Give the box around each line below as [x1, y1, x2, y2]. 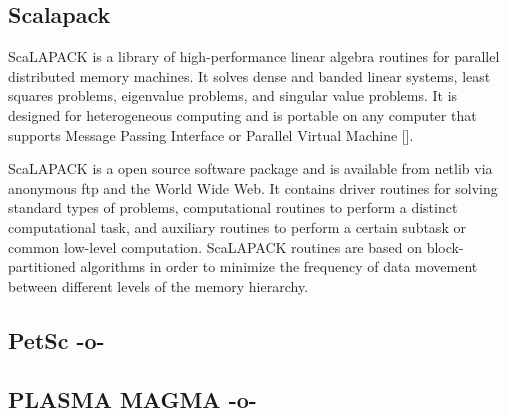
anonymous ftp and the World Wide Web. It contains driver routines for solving [8, 177, 498, 198]
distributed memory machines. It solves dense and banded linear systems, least [8, 65, 491, 86]
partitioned [8, 256, 76, 277]
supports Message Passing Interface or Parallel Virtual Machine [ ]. [8, 124, 414, 145]
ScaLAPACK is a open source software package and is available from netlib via [8, 158, 493, 179]
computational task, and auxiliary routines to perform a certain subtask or [8, 216, 466, 237]
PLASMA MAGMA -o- [8, 383, 257, 414]
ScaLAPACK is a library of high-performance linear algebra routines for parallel [8, 46, 500, 67]
